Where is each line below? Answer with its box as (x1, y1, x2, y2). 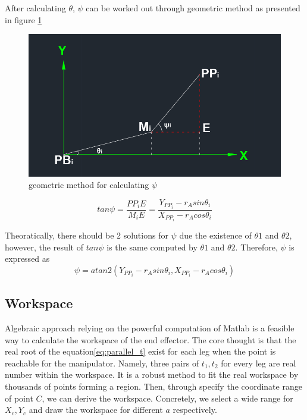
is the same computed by (106, 240, 198, 253)
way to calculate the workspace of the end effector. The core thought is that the (5, 333, 296, 346)
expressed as (5, 252, 50, 265)
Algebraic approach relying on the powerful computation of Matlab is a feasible (5, 322, 295, 334)
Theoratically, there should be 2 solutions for (5, 229, 168, 242)
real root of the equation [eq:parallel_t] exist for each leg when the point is (5, 345, 276, 358)
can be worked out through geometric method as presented (86, 2, 300, 14)
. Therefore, (235, 240, 278, 253)
